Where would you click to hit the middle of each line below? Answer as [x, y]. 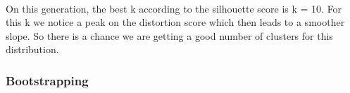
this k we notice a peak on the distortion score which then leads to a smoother [175, 22]
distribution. [32, 49]
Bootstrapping [47, 80]
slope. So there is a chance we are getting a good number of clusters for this [169, 35]
